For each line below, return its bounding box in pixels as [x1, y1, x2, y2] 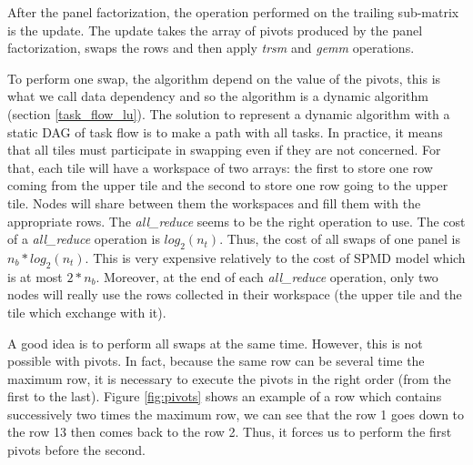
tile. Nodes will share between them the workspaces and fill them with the [7, 193, 421, 212]
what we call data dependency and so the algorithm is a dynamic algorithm [7, 86, 429, 106]
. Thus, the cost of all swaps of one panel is [219, 229, 460, 248]
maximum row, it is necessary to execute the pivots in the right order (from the [7, 369, 451, 388]
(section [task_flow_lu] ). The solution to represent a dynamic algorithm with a [7, 104, 450, 123]
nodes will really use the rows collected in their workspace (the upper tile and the [7, 285, 462, 304]
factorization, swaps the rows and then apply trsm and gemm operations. [7, 38, 415, 57]
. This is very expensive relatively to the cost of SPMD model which [85, 248, 466, 267]
